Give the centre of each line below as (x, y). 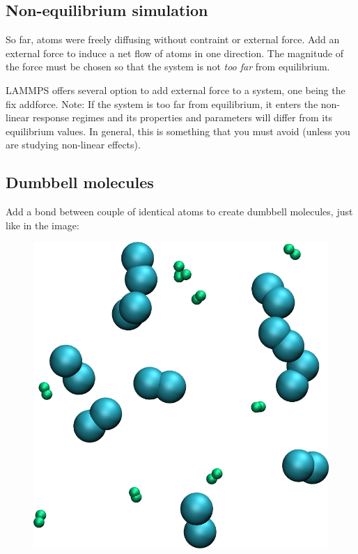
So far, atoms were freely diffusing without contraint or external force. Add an (173, 39)
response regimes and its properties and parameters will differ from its (182, 117)
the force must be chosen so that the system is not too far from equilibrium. (168, 67)
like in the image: (42, 225)
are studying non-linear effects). (73, 145)
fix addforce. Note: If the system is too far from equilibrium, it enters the (162, 103)
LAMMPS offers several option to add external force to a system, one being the (176, 90)
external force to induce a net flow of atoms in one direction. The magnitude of (175, 53)
